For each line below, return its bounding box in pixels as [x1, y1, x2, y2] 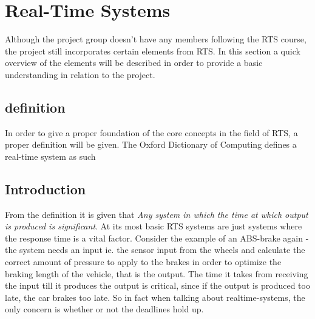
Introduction [5, 179, 86, 198]
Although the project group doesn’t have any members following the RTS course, [5, 33, 307, 45]
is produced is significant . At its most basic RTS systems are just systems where [5, 220, 302, 232]
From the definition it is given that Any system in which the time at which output [5, 208, 308, 220]
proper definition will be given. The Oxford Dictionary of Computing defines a [5, 138, 297, 151]
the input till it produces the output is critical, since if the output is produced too [5, 279, 310, 292]
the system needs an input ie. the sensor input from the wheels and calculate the [5, 243, 305, 256]
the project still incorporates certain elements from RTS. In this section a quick [5, 44, 300, 57]
